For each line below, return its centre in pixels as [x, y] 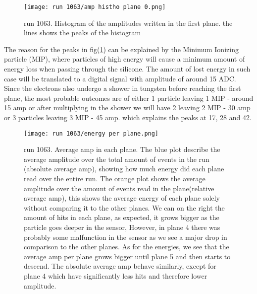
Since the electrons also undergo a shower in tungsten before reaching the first [123, 88]
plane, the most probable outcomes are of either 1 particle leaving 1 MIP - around [129, 98]
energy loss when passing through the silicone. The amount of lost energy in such [127, 69]
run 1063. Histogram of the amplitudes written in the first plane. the [128, 23]
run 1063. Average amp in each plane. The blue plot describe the [122, 149]
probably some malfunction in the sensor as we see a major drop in [126, 237]
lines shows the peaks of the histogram [82, 33]
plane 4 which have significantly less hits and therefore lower [116, 275]
